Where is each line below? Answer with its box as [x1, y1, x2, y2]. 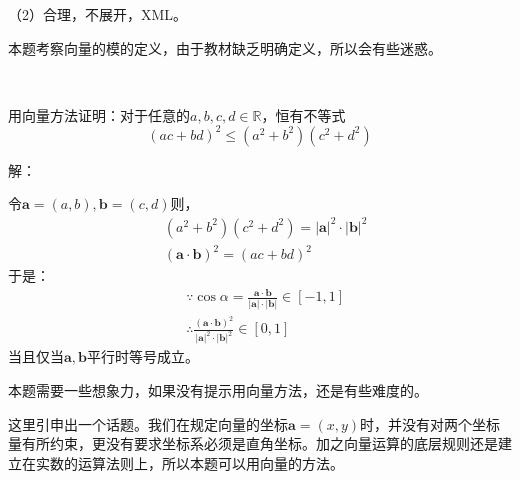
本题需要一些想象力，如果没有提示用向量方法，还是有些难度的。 [8, 379, 428, 400]
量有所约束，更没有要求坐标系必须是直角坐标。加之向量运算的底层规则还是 [8, 433, 498, 454]
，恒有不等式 [261, 104, 346, 125]
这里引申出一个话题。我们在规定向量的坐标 [8, 413, 288, 434]
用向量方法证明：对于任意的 [8, 104, 190, 125]
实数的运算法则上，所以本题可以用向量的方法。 [35, 452, 344, 473]
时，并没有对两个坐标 [360, 413, 501, 434]
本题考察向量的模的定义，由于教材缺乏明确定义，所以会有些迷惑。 [8, 37, 442, 58]
